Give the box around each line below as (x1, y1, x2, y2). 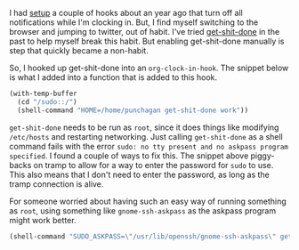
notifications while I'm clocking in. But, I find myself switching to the (9, 17, 259, 28)
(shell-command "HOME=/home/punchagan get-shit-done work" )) (17, 106, 249, 115)
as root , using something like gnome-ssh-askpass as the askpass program (9, 205, 277, 216)
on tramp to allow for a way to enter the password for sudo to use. (33, 159, 274, 170)
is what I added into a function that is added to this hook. (9, 72, 218, 83)
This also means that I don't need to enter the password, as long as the (9, 169, 270, 180)
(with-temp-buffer (9, 89, 77, 98)
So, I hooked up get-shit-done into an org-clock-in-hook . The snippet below (9, 62, 289, 73)
